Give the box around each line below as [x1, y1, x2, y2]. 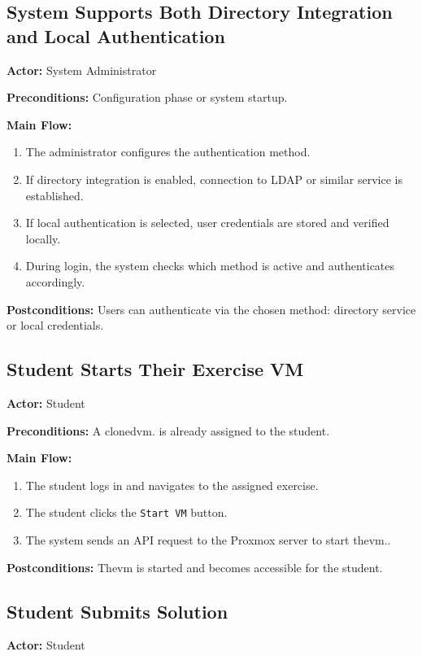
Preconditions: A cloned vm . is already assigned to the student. [7, 422, 330, 439]
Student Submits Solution [7, 598, 228, 623]
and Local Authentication [7, 23, 225, 48]
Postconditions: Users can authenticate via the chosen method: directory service [7, 300, 416, 317]
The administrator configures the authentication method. [25, 143, 311, 160]
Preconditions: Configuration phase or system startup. [7, 89, 288, 106]
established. [25, 186, 84, 203]
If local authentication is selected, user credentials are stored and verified [25, 214, 389, 231]
